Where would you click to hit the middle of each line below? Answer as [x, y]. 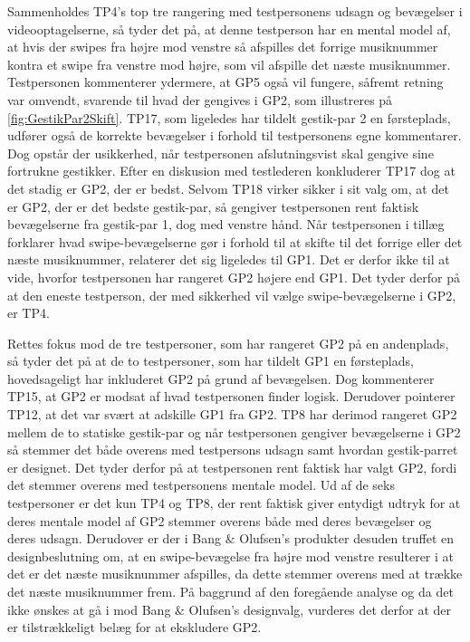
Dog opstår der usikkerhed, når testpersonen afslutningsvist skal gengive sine [221, 153]
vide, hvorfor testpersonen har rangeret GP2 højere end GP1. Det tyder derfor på [234, 277]
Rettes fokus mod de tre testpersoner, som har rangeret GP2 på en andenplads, [228, 343]
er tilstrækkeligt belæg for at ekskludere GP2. [134, 627]
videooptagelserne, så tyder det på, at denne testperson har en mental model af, [229, 29]
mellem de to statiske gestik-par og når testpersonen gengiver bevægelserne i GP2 [234, 431]
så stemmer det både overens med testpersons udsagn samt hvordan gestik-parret [233, 450]
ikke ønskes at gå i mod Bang [89, 609]
